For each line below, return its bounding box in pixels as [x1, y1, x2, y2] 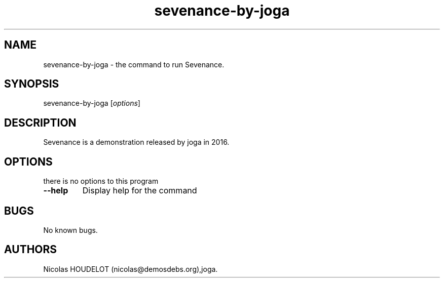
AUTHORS [4, 243, 57, 256]
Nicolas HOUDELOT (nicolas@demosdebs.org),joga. [43, 264, 218, 273]
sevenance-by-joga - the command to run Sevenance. [43, 60, 225, 69]
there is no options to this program [43, 177, 159, 186]
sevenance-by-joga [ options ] [43, 99, 140, 108]
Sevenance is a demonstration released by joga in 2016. [43, 138, 230, 147]
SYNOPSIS [4, 77, 59, 91]
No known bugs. [43, 225, 98, 234]
